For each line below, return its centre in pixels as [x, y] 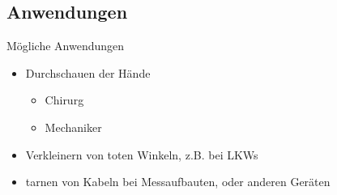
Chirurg [64, 100]
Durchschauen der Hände [88, 72]
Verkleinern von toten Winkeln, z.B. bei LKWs [142, 154]
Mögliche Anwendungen [66, 46]
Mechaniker [73, 127]
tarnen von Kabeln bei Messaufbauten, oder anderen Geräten [178, 182]
